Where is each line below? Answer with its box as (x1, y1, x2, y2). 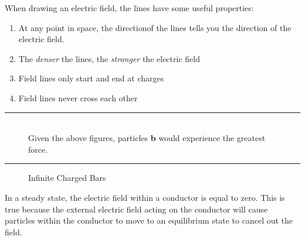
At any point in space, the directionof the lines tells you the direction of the (18, 21, 292, 33)
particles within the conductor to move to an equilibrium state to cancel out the (5, 214, 293, 227)
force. (28, 143, 48, 155)
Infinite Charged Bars (28, 172, 106, 184)
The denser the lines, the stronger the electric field (18, 52, 200, 64)
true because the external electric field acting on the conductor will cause (5, 203, 268, 215)
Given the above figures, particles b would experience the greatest (28, 132, 266, 144)
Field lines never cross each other (18, 91, 138, 104)
